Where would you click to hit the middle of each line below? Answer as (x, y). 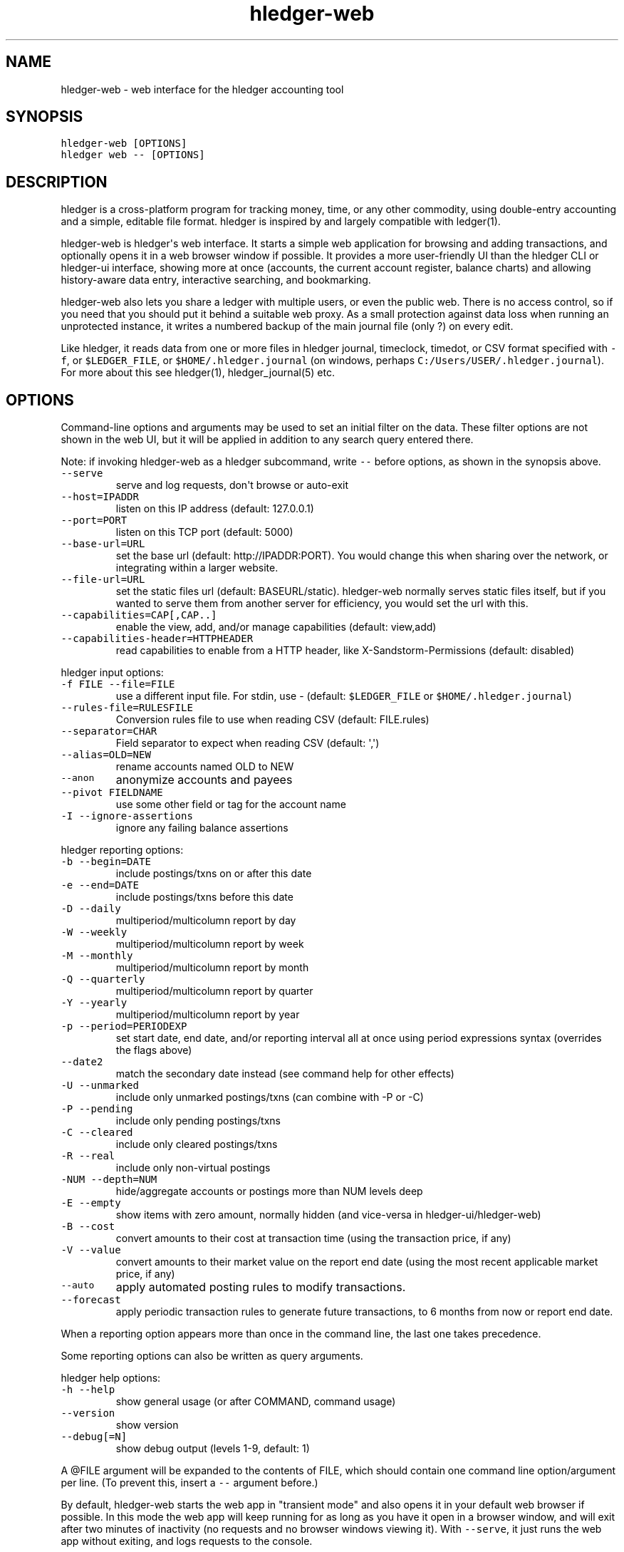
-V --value (91, 1250)
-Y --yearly (94, 1003)
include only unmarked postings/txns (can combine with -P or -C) (270, 1097)
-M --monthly (97, 956)
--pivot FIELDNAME (112, 793)
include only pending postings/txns (198, 1121)
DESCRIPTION (57, 182)
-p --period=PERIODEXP (124, 1026)
